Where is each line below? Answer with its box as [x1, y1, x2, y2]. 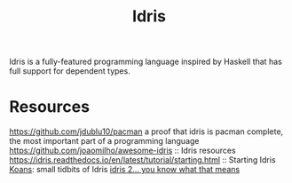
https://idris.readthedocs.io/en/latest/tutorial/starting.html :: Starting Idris [9, 155, 277, 165]
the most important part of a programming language [9, 136, 200, 147]
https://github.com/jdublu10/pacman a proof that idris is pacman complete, [9, 126, 284, 137]
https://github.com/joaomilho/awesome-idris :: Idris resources [9, 145, 237, 156]
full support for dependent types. [9, 66, 130, 76]
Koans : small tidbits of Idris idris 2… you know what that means [9, 164, 241, 175]
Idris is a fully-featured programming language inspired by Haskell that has [9, 56, 282, 68]
